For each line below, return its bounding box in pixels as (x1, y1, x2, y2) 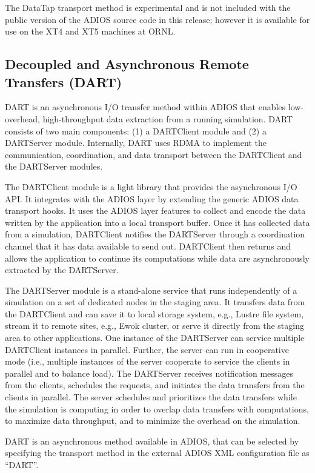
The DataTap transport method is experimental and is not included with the (5, 1, 291, 13)
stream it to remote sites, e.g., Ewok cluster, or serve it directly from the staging (5, 319, 304, 332)
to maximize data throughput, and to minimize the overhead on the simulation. (5, 414, 300, 427)
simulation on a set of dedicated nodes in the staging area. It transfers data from (5, 296, 305, 308)
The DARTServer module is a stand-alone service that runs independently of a (5, 283, 297, 296)
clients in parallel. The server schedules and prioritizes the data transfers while (5, 391, 297, 403)
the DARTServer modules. (5, 160, 103, 173)
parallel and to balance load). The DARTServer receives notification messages (5, 366, 294, 379)
